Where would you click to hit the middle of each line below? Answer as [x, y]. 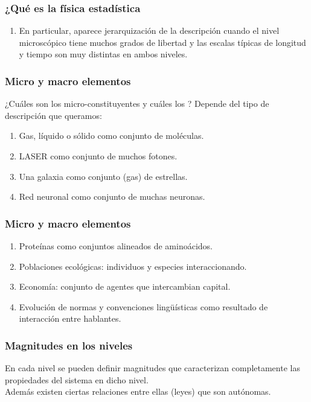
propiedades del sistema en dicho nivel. [77, 379]
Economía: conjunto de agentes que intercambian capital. [125, 286]
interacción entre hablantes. [70, 318]
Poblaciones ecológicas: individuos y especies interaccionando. [133, 266]
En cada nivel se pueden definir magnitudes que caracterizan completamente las [152, 368]
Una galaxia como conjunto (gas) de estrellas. [103, 176]
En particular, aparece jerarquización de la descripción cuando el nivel [149, 30]
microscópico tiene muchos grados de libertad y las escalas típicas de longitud [162, 42]
